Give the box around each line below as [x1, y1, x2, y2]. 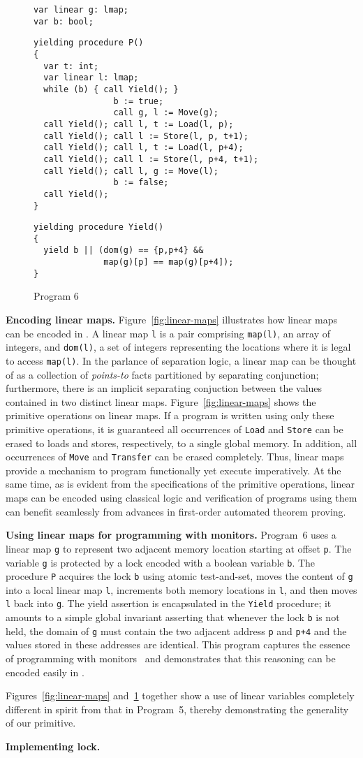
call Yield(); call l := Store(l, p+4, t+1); [43, 154, 259, 164]
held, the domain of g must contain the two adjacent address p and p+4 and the [6, 623, 347, 638]
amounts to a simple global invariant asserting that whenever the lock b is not [6, 610, 340, 625]
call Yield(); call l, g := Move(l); [43, 166, 218, 176]
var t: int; [43, 61, 99, 71]
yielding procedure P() [34, 38, 144, 48]
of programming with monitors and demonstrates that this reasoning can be [6, 651, 336, 666]
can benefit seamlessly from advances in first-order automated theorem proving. [6, 504, 346, 518]
